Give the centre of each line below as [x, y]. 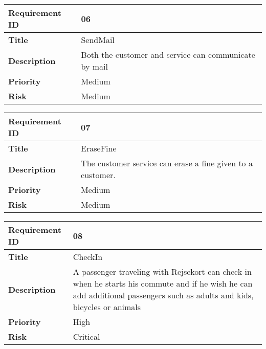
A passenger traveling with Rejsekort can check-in [162, 271]
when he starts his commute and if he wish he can [163, 283]
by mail [94, 66]
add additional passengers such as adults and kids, [163, 295]
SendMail [98, 40]
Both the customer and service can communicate [168, 54]
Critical [86, 336]
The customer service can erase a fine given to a [167, 163]
